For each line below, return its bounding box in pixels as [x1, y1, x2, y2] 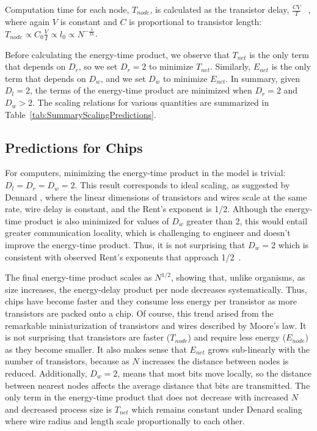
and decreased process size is [5, 402, 112, 415]
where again [5, 15, 50, 28]
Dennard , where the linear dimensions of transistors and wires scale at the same [5, 190, 307, 203]
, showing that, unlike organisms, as [171, 271, 305, 284]
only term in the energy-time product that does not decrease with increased [5, 391, 288, 403]
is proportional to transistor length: [129, 15, 262, 28]
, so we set [78, 60, 118, 73]
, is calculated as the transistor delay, [150, 3, 290, 15]
